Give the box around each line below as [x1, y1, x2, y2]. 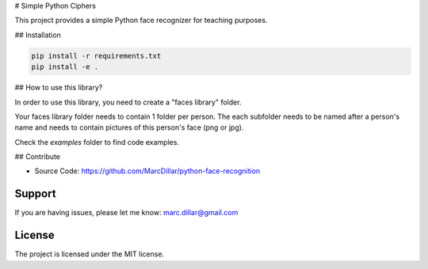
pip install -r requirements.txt [31, 51, 162, 60]
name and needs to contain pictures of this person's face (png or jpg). [14, 123, 244, 132]
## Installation [14, 30, 61, 40]
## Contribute [14, 152, 61, 161]
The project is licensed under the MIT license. [14, 249, 165, 259]
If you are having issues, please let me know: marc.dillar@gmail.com [14, 208, 239, 218]
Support [14, 187, 56, 201]
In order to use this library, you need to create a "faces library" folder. [14, 97, 242, 107]
